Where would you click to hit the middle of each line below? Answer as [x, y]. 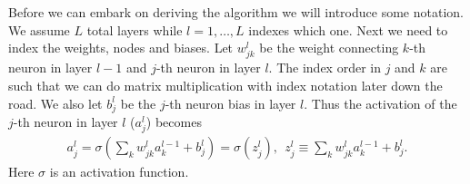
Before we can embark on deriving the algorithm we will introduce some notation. [236, 12]
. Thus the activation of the [380, 103]
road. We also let [55, 103]
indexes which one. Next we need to [348, 29]
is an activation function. [119, 172]
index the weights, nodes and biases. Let [121, 48]
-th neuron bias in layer [230, 103]
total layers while [135, 29]
